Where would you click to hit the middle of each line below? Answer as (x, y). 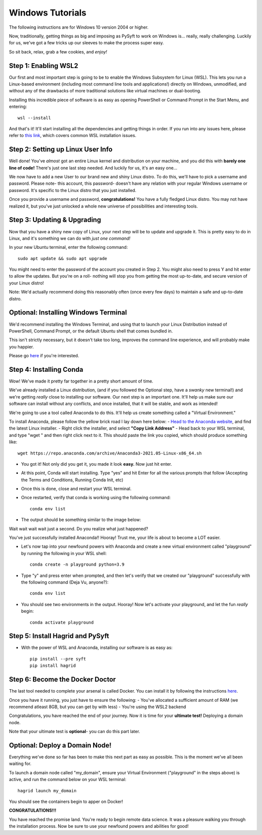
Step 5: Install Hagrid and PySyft (59, 636)
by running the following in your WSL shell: (64, 553)
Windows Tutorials (48, 13)
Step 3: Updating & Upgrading (55, 220)
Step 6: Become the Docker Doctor (62, 680)
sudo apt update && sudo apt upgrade (63, 258)
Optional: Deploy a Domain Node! (60, 745)
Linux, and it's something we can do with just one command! (70, 238)
